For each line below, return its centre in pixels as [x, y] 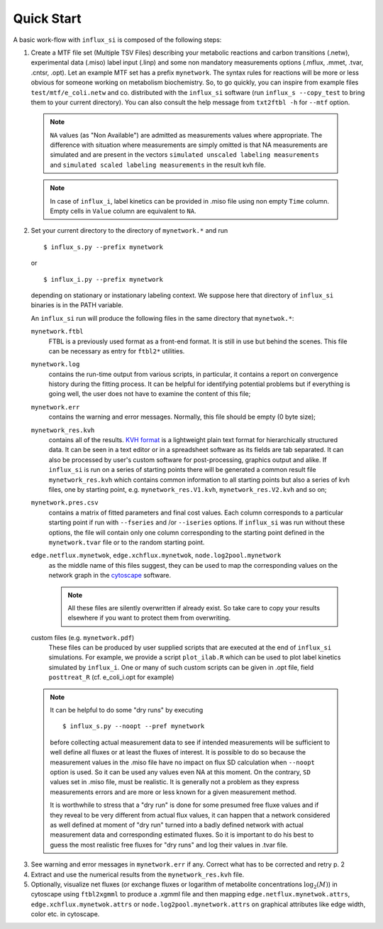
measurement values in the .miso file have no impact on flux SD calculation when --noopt [182, 762]
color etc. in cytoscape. [65, 914]
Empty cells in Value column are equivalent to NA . [123, 211]
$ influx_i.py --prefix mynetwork [103, 279]
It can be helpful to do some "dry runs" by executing [127, 710]
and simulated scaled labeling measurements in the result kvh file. [158, 165]
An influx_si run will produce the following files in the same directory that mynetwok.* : [162, 318]
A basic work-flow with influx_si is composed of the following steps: [117, 40]
